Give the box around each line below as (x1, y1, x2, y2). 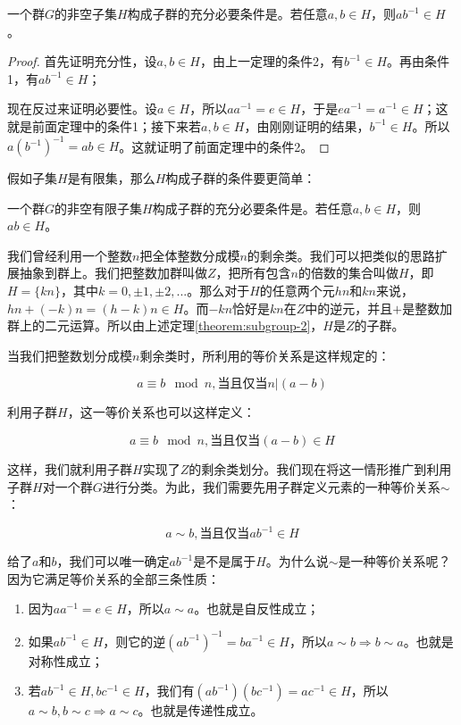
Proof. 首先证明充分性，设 (7, 52, 157, 71)
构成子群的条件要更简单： (165, 169, 316, 187)
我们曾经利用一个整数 (7, 246, 132, 264)
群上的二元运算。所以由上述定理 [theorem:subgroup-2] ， (7, 316, 323, 335)
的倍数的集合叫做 (298, 263, 398, 282)
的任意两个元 (259, 281, 335, 300)
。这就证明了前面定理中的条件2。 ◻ (119, 137, 330, 155)
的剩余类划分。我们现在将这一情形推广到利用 (189, 460, 452, 478)
